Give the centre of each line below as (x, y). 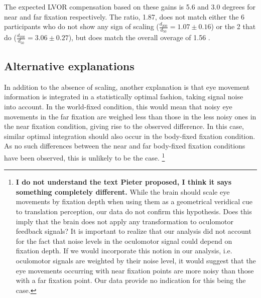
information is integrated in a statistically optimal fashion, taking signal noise (124, 97)
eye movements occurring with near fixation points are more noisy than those (135, 270)
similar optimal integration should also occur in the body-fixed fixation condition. (130, 136)
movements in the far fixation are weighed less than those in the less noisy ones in (130, 116)
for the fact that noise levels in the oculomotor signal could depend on (124, 241)
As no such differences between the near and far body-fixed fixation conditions (125, 146)
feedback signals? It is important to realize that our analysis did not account (134, 231)
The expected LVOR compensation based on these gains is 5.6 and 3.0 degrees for (130, 7)
